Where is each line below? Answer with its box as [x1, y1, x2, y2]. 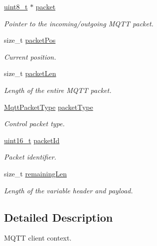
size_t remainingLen [4, 168, 67, 178]
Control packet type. [4, 118, 65, 129]
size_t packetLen [4, 68, 56, 79]
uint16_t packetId [4, 135, 60, 145]
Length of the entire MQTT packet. [4, 84, 112, 95]
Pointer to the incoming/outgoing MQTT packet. [4, 18, 154, 28]
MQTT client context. [4, 233, 72, 243]
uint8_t [4, 1, 28, 11]
